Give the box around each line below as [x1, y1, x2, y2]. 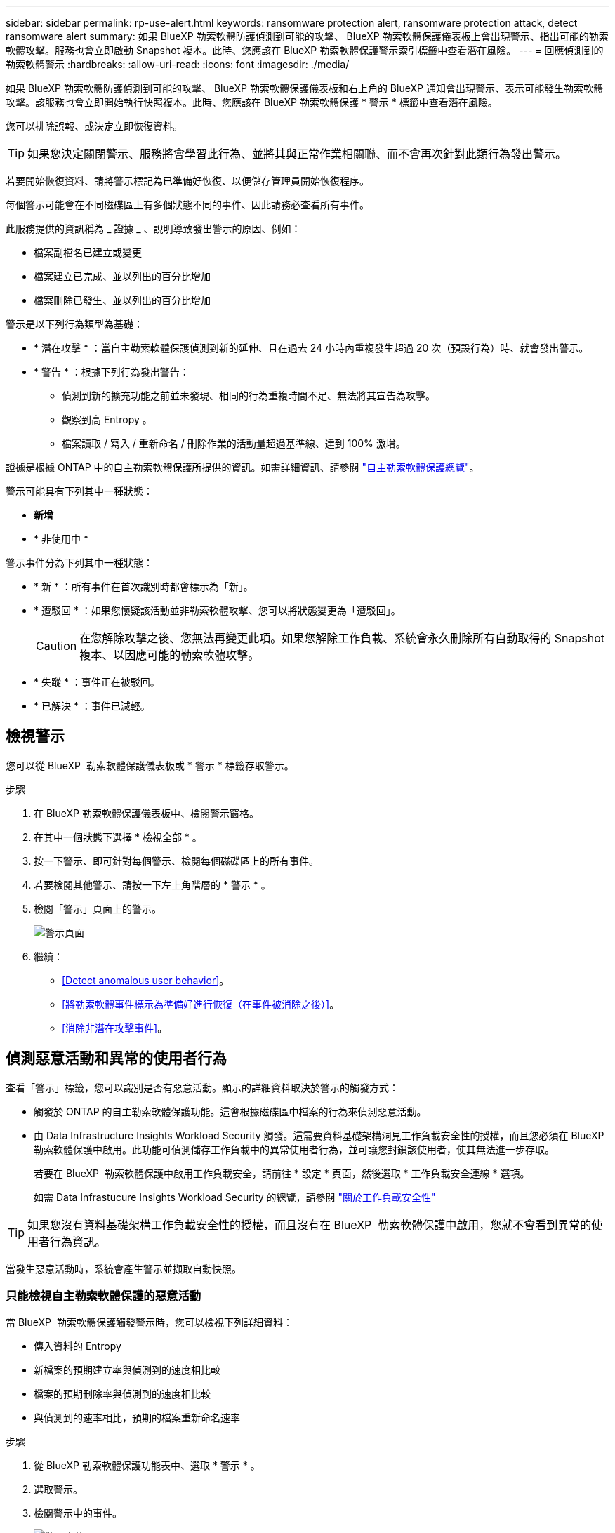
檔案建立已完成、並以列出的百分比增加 [34, 270, 211, 282]
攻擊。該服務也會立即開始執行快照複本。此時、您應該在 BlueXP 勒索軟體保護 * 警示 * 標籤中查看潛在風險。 [6, 96, 498, 108]
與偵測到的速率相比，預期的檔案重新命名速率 [34, 1412, 240, 1424]
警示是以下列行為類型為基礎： [6, 318, 143, 330]
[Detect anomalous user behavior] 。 [62, 974, 230, 986]
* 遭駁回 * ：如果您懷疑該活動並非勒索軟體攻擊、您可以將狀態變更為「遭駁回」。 [34, 604, 401, 616]
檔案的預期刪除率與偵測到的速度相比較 [34, 1388, 211, 1400]
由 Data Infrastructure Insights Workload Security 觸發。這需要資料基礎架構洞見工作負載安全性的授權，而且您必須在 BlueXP [34, 1129, 604, 1141]
